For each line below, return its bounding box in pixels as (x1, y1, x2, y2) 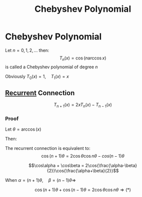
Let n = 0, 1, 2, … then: (5, 47, 49, 53)
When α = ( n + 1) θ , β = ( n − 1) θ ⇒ (5, 177, 76, 183)
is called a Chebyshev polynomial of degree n (5, 64, 98, 70)
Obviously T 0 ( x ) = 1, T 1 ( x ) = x (5, 73, 69, 81)
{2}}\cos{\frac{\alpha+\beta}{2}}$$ (46, 168, 119, 174)
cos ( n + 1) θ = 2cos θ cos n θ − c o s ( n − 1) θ (41, 153, 125, 159)
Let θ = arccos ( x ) (5, 126, 41, 132)
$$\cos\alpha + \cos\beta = (29, 163, 85, 169)
